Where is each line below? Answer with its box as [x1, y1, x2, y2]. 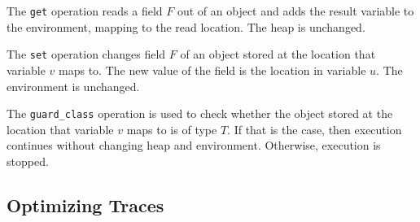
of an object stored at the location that [180, 46, 376, 63]
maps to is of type [126, 120, 217, 137]
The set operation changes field [7, 46, 166, 63]
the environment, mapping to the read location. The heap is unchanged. [7, 18, 365, 35]
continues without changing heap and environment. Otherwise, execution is [7, 137, 381, 154]
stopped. [7, 152, 49, 169]
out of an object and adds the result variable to [177, 2, 414, 19]
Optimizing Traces [7, 192, 164, 217]
